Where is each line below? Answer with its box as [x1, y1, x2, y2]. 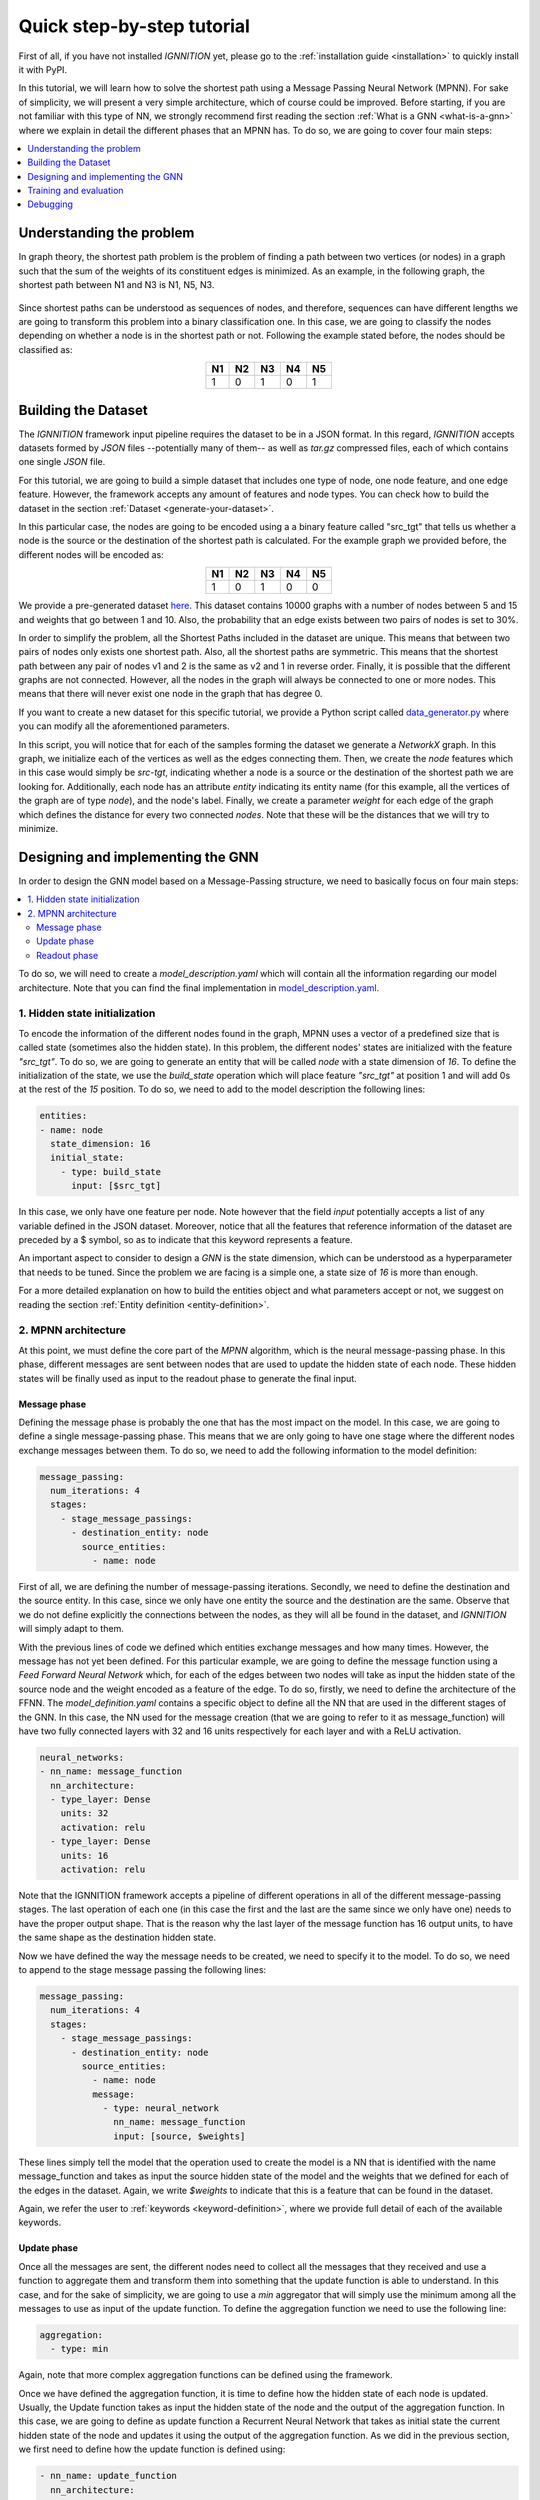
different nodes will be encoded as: [18, 548, 164, 560]
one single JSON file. [18, 456, 106, 468]
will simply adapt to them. [18, 1623, 124, 1635]
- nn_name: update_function [39, 2470, 177, 2482]
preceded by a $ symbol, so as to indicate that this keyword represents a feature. [18, 1234, 354, 1246]
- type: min [50, 2343, 109, 2355]
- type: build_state [60, 1166, 162, 1177]
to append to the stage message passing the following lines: [18, 1963, 267, 1975]
